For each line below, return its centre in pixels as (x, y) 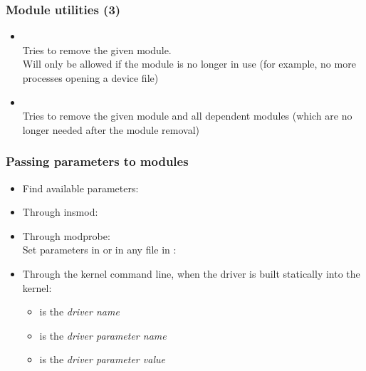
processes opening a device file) (90, 78)
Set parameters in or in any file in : (99, 250)
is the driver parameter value (102, 359)
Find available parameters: (80, 188)
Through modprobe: (66, 235)
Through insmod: (60, 212)
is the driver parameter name (103, 335)
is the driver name (79, 312)
